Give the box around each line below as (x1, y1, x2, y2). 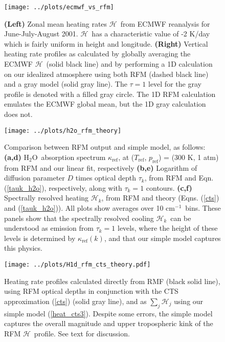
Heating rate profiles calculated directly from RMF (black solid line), (4, 275, 220, 286)
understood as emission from (4, 223, 94, 233)
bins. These (185, 203, 221, 213)
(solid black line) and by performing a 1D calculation (46, 58, 213, 69)
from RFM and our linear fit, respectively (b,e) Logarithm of (4, 162, 197, 173)
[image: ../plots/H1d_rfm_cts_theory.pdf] (4, 260, 151, 268)
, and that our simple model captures (104, 232, 221, 243)
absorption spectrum (41, 151, 106, 162)
